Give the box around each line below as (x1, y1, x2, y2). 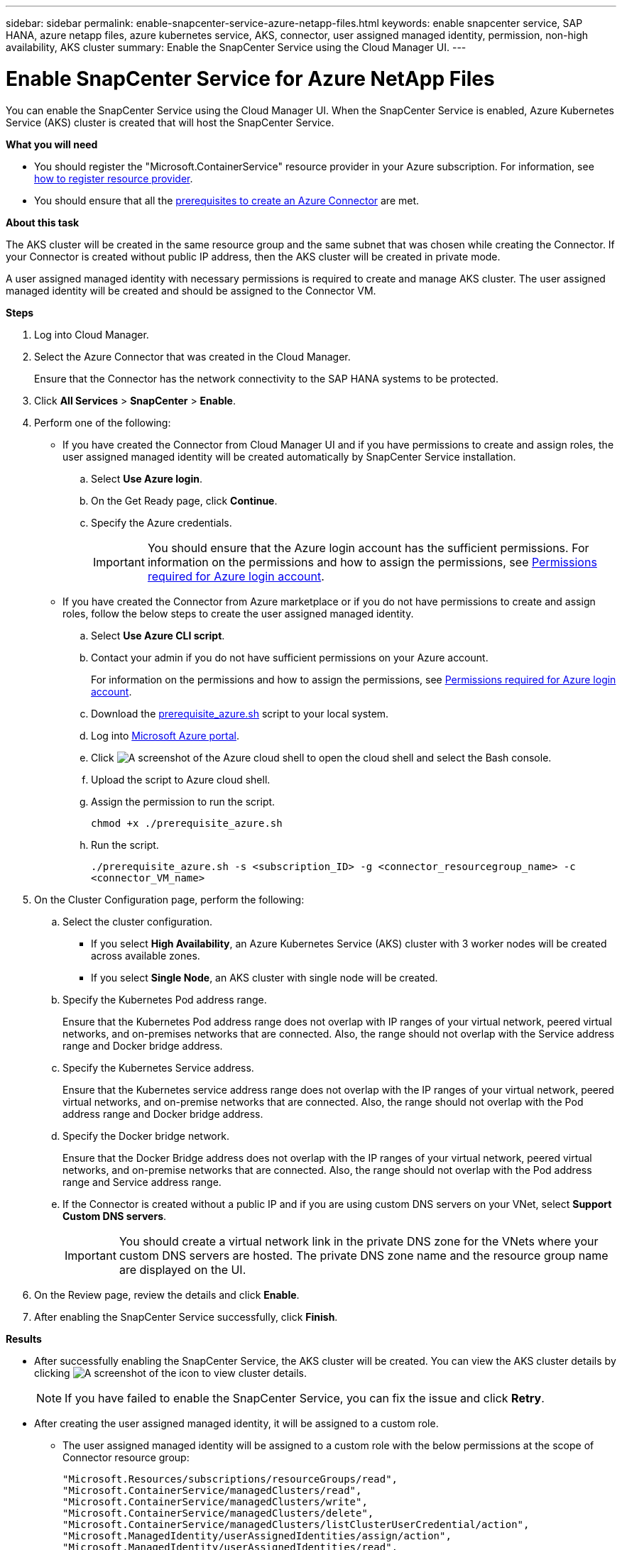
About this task (6, 216, 80, 229)
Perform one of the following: (34, 416, 171, 429)
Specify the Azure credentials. (91, 516, 232, 529)
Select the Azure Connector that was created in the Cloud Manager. (34, 350, 351, 363)
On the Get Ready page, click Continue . (91, 494, 278, 507)
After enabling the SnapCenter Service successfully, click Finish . (34, 1310, 338, 1323)
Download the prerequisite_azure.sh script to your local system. (91, 707, 389, 720)
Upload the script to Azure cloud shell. (91, 773, 271, 786)
